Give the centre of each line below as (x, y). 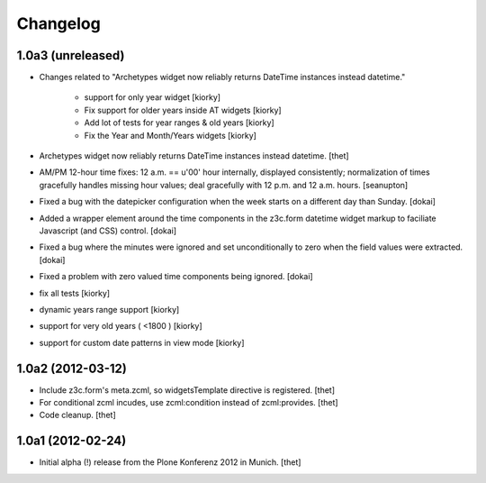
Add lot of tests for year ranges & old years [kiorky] (179, 123)
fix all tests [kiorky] (75, 293)
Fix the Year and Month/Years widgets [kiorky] (170, 135)
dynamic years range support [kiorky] (109, 309)
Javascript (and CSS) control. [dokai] (108, 231)
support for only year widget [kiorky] (152, 97)
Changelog (58, 23)
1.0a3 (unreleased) (71, 55)
